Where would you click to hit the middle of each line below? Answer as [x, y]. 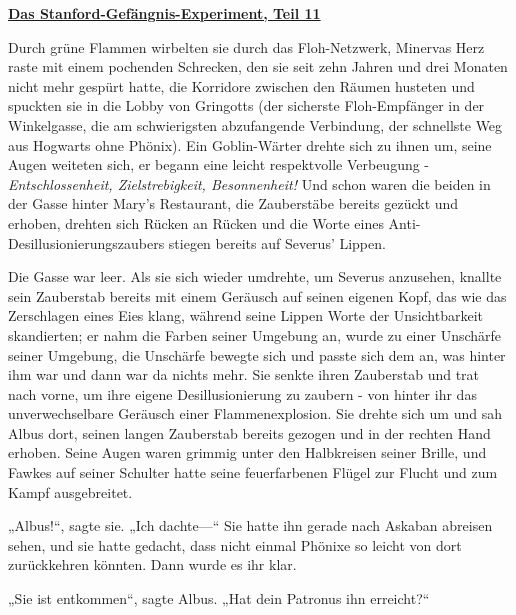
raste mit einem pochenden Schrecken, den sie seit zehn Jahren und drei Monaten [258, 66]
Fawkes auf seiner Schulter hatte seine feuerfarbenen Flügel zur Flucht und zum [253, 472]
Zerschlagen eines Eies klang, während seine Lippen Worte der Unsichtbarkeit [246, 315]
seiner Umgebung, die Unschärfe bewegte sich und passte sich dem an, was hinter [257, 354]
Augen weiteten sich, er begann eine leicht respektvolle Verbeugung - [219, 164]
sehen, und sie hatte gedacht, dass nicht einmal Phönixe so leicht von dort [235, 544]
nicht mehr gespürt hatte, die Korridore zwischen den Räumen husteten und [241, 85]
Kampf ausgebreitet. [70, 491]
